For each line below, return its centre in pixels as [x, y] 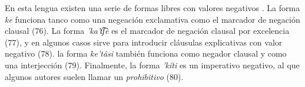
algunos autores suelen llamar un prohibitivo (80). [94, 76]
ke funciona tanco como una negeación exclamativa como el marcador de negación [152, 19]
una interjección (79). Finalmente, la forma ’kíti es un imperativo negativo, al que [152, 65]
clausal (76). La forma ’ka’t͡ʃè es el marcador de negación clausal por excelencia [147, 31]
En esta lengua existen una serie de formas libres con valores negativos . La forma [152, 8]
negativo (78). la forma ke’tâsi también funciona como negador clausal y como [146, 53]
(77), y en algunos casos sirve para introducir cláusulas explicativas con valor [144, 42]
